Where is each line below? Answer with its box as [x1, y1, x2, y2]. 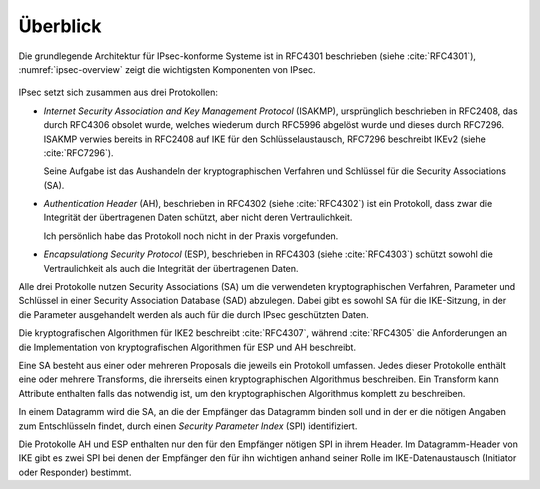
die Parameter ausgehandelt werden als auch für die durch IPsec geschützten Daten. [18, 308, 369, 320]
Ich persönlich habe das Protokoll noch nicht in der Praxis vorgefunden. [43, 230, 339, 242]
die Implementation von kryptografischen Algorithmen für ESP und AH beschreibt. [18, 341, 357, 353]
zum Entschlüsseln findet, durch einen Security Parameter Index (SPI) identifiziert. [18, 420, 358, 432]
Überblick [18, 15, 102, 37]
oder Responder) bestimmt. [18, 466, 132, 478]
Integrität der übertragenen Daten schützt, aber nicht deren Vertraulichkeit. [43, 211, 353, 224]
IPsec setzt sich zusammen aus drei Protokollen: [18, 86, 219, 99]
